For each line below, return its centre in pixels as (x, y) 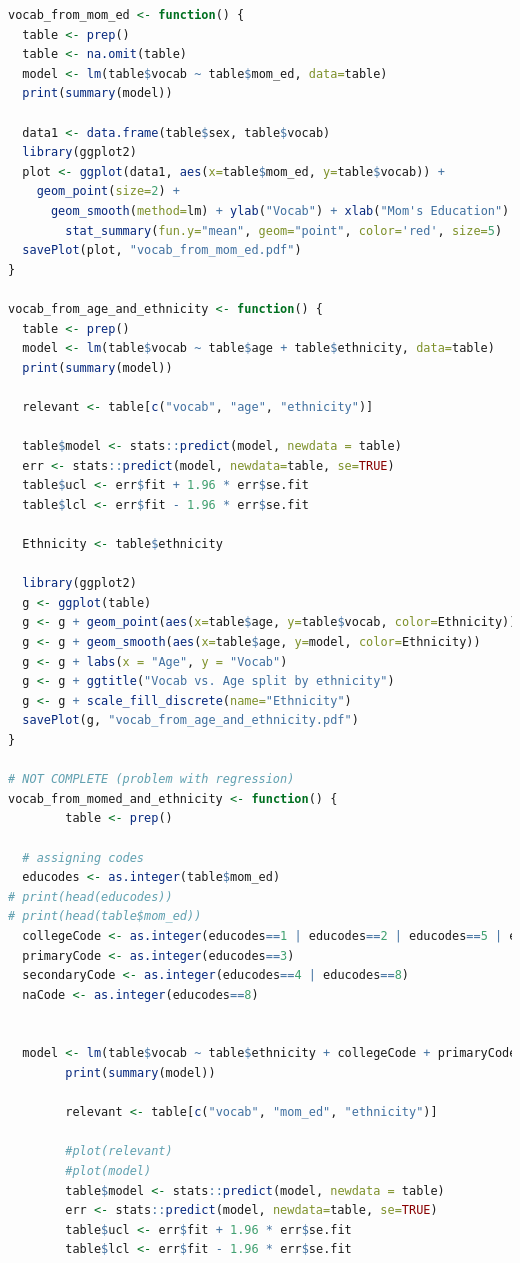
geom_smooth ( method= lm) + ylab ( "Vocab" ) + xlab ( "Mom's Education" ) (280, 210)
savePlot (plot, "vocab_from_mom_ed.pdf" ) (162, 250)
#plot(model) (108, 1171)
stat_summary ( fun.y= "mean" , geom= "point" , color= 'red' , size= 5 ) (284, 230)
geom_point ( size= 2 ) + (108, 191)
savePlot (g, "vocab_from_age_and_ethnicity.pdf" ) (190, 720)
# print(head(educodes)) (90, 896)
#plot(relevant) (119, 1151)
